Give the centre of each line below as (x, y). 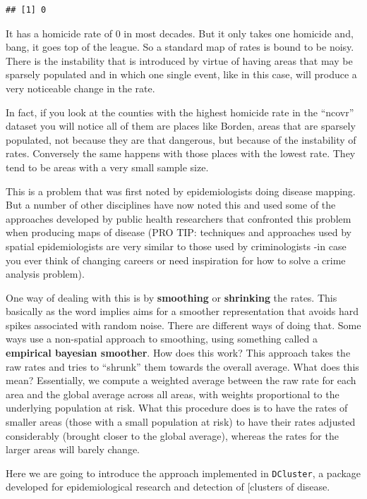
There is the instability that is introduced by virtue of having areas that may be (179, 60)
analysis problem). (45, 274)
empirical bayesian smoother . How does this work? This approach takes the (178, 353)
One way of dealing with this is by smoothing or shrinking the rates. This (172, 297)
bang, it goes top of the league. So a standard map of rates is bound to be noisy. (180, 47)
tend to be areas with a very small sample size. (107, 167)
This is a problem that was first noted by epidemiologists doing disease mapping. (181, 191)
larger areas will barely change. (73, 449)
